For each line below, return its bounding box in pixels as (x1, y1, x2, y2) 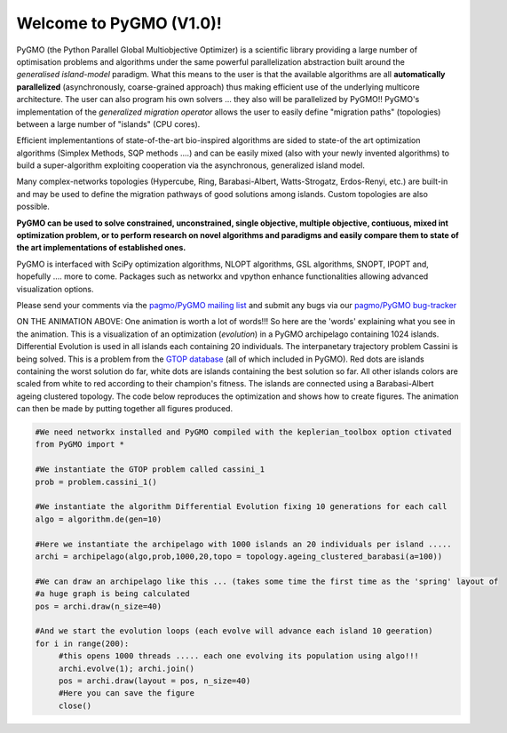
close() (58, 700, 92, 711)
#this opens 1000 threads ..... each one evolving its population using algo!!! (58, 651, 419, 661)
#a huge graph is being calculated (35, 589, 190, 599)
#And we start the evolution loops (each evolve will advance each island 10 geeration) (35, 626, 434, 636)
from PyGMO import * (35, 440, 124, 450)
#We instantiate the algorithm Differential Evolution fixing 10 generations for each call (35, 502, 448, 512)
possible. (16, 201, 51, 212)
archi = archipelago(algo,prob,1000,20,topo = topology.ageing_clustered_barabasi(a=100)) (35, 551, 443, 562)
